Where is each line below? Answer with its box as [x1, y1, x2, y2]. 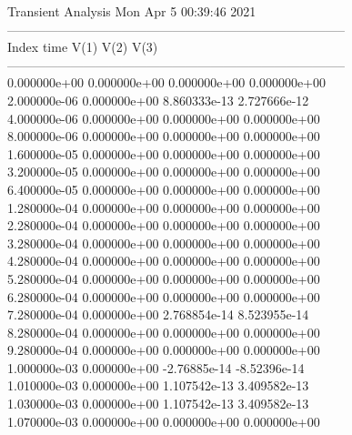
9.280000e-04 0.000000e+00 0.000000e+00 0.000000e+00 [7, 340, 320, 359]
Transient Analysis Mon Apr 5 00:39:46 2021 [7, 2, 256, 20]
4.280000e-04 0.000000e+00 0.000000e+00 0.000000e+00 [7, 251, 320, 270]
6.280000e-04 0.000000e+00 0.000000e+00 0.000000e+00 [7, 287, 320, 306]
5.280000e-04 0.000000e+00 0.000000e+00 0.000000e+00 [7, 268, 320, 288]
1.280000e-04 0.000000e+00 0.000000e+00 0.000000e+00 [7, 197, 320, 217]
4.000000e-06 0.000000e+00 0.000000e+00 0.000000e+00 [7, 108, 320, 127]
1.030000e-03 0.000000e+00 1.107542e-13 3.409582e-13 [7, 394, 309, 413]
